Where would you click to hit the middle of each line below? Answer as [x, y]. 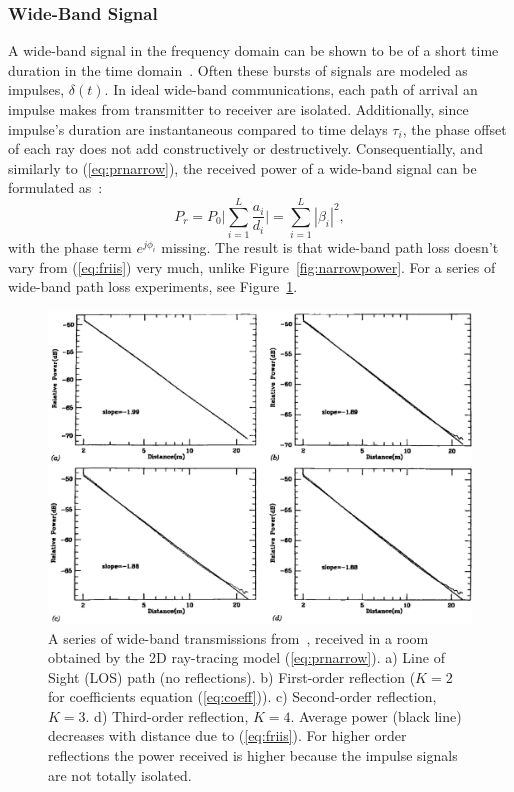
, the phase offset [454, 128]
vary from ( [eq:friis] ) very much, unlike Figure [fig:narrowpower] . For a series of [252, 266]
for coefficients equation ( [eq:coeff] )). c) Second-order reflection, [242, 696]
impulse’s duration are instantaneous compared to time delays [198, 128]
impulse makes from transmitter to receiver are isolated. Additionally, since [238, 109]
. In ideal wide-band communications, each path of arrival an [291, 89]
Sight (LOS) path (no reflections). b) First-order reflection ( [232, 676]
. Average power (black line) [376, 715]
